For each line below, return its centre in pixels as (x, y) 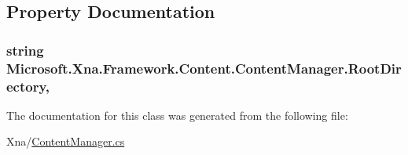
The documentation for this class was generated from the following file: (177, 115)
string (25, 50)
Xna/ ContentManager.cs (66, 141)
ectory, (28, 86)
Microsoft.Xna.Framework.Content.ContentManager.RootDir (204, 68)
